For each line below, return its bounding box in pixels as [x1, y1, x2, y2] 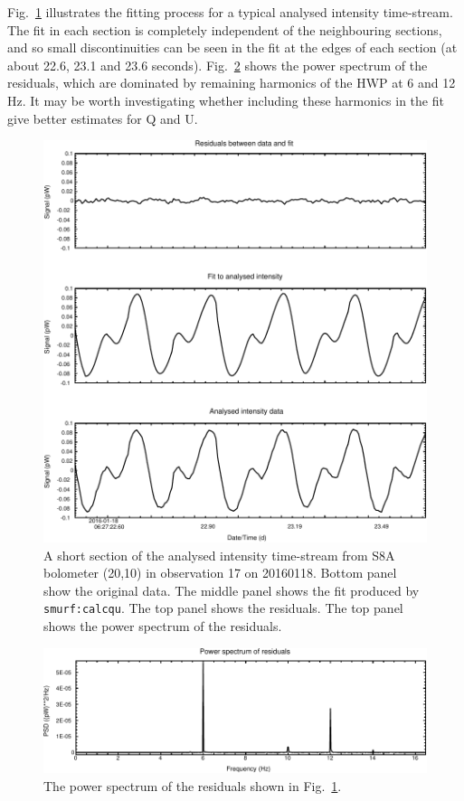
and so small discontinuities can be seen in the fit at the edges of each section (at [7, 38, 458, 57]
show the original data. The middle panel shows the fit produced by [43, 580, 420, 599]
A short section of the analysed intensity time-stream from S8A [43, 545, 395, 564]
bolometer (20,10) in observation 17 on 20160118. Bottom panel [43, 563, 397, 582]
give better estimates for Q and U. [7, 108, 198, 127]
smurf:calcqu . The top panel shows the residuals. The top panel [43, 598, 403, 617]
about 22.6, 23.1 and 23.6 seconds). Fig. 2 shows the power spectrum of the [7, 55, 428, 74]
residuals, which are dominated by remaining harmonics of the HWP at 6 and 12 [7, 73, 456, 92]
